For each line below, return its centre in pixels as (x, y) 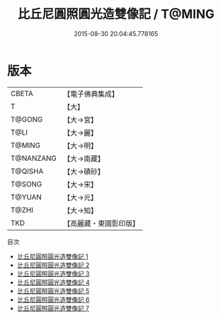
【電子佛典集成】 (91, 94)
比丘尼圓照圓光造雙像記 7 (53, 308)
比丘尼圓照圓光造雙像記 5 (53, 291)
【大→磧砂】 (84, 171)
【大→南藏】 (84, 158)
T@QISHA (27, 171)
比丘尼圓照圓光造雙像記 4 (53, 282)
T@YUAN (26, 197)
